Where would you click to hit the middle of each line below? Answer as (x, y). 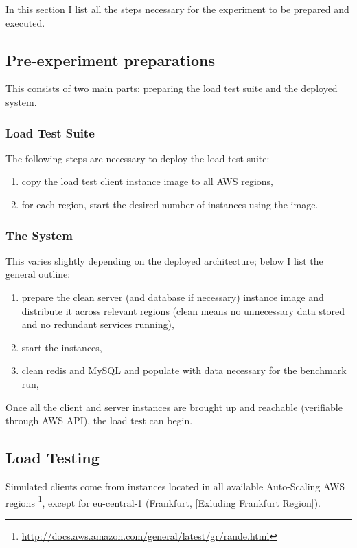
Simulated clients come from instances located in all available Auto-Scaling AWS (175, 486)
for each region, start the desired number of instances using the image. (170, 204)
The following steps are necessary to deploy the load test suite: (138, 158)
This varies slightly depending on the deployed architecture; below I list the (164, 260)
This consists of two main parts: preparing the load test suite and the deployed (172, 88)
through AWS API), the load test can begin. (99, 420)
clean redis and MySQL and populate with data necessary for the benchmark (184, 370)
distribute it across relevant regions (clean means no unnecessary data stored (183, 310)
